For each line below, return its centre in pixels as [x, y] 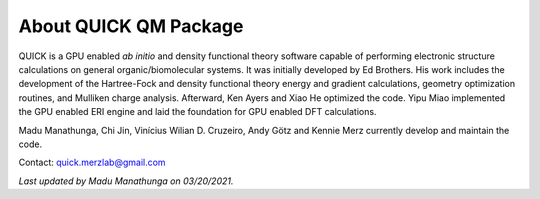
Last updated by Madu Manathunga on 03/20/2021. [126, 181]
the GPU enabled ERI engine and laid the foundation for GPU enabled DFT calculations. [197, 112]
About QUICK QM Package [131, 26]
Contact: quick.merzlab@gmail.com [92, 162]
